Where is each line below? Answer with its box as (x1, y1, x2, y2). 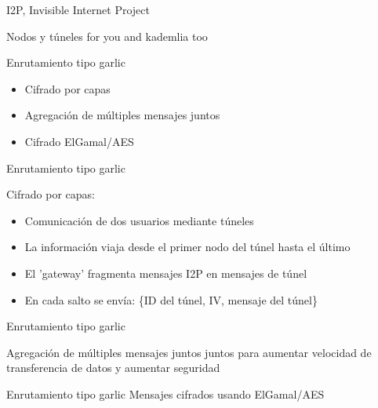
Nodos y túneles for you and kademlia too (6, 27, 208, 44)
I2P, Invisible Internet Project (6, 2, 150, 17)
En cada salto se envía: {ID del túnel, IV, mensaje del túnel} (24, 291, 318, 308)
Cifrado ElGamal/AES (24, 133, 134, 149)
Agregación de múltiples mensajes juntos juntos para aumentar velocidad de (6, 344, 372, 360)
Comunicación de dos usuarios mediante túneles (24, 212, 254, 228)
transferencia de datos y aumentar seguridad (6, 359, 220, 376)
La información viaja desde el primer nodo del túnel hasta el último (24, 239, 351, 255)
